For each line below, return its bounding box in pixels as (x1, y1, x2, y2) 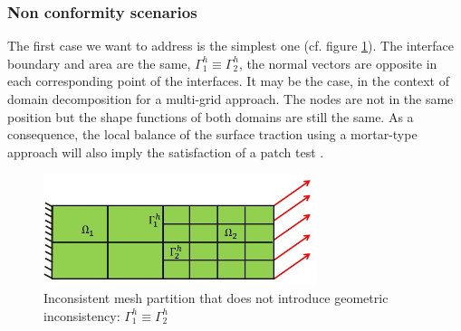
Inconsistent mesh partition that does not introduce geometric (43, 288, 389, 307)
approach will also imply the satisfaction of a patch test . (7, 142, 324, 161)
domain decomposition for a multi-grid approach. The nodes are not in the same (7, 90, 454, 108)
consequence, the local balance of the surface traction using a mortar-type (7, 125, 418, 144)
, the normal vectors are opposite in (238, 53, 437, 72)
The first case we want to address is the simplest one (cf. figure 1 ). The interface (7, 36, 454, 55)
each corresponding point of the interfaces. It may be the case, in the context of (7, 71, 449, 90)
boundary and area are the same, (7, 53, 191, 72)
